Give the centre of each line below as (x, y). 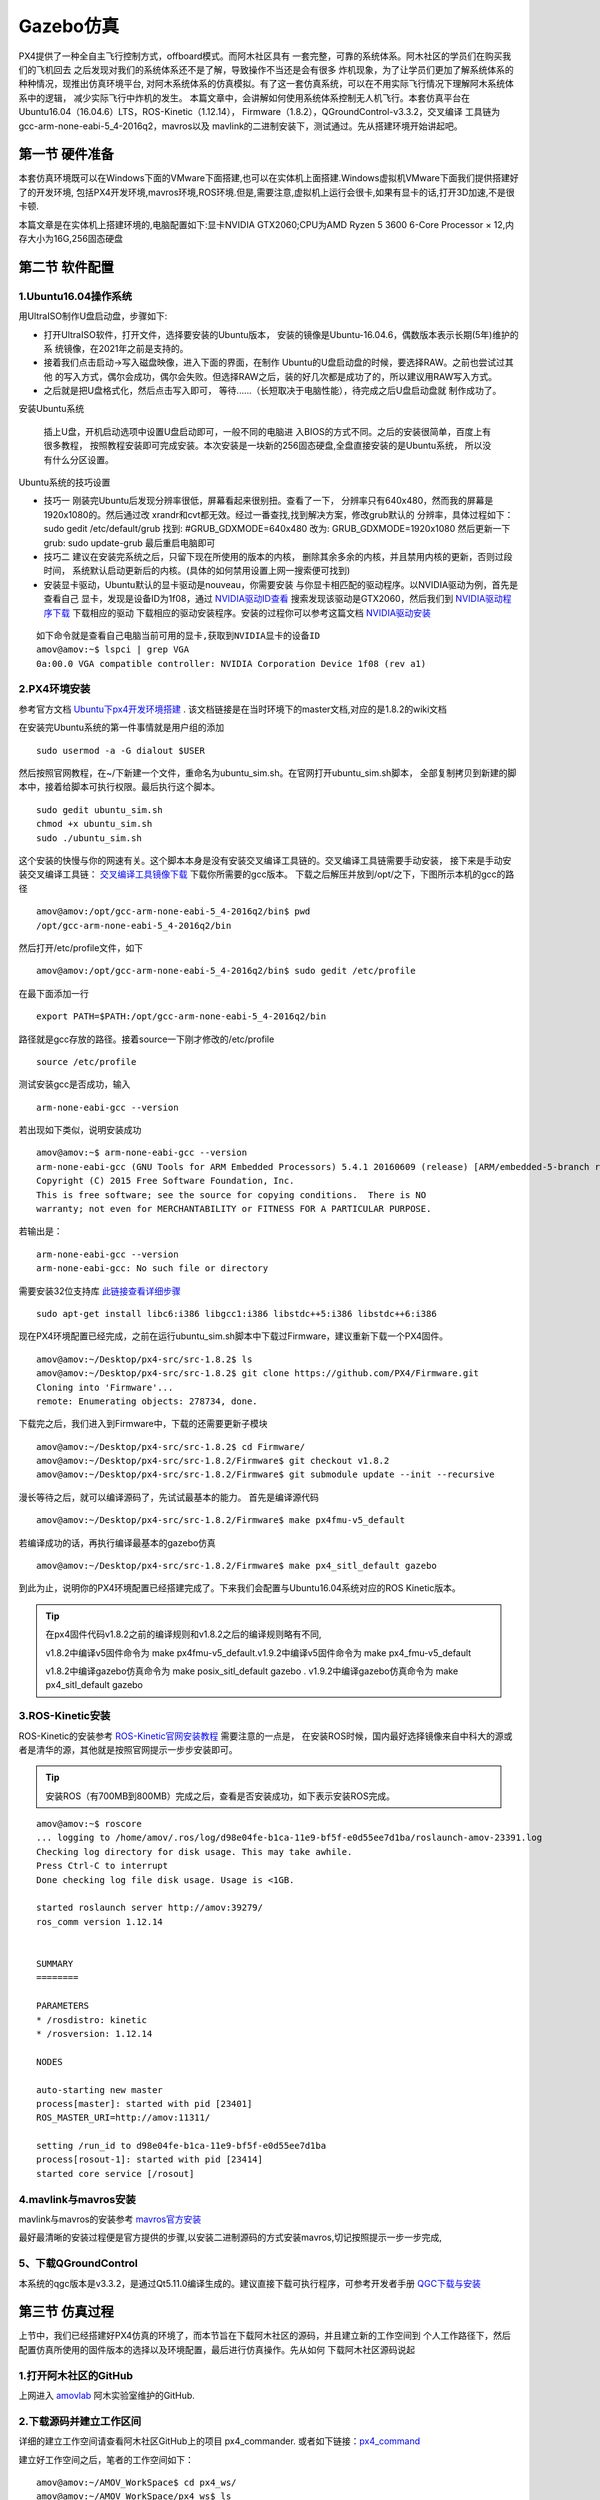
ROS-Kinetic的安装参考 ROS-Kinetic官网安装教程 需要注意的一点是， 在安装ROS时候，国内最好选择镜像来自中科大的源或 (265, 1736)
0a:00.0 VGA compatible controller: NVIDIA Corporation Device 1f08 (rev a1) (231, 663)
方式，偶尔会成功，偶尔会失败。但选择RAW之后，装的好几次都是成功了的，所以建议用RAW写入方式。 (289, 376)
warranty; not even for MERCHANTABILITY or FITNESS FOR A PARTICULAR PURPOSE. (234, 1209)
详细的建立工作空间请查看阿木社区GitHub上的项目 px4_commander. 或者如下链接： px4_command (219, 2441)
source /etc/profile (86, 1061)
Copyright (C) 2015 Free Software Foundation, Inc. (165, 1181)
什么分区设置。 (82, 459)
